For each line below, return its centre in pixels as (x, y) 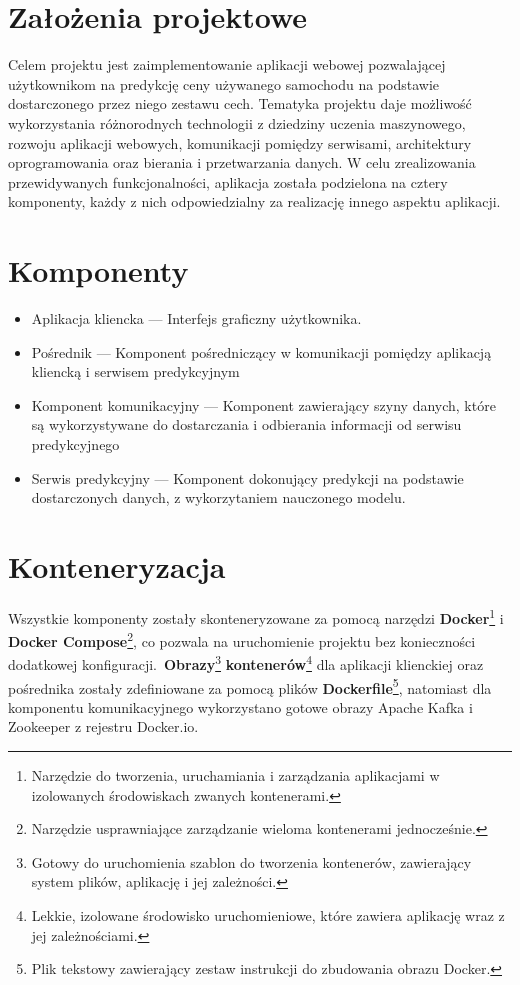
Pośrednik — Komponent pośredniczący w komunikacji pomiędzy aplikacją (261, 351)
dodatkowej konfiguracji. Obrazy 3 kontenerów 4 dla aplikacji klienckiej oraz (246, 663)
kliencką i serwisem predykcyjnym (135, 371)
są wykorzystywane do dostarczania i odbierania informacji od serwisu (246, 424)
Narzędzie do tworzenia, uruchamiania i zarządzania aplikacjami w (235, 775)
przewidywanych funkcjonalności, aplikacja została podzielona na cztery (228, 181)
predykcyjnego (75, 443)
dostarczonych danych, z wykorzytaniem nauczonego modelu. (218, 497)
